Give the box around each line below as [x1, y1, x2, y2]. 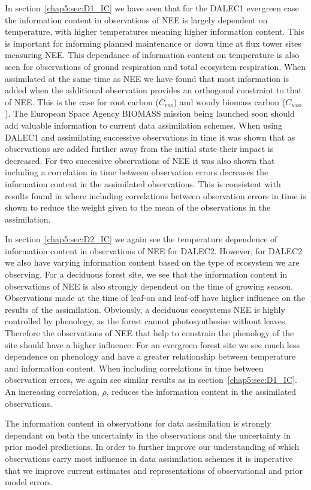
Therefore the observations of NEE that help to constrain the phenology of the [5, 327, 294, 339]
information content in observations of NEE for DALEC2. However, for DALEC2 [5, 244, 303, 257]
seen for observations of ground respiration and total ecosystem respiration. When [5, 60, 306, 72]
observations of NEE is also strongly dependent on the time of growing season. [5, 279, 293, 292]
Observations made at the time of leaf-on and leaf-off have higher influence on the [5, 291, 306, 304]
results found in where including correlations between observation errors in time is [5, 189, 306, 202]
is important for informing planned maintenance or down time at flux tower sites [5, 36, 301, 49]
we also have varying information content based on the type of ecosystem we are [5, 256, 300, 269]
